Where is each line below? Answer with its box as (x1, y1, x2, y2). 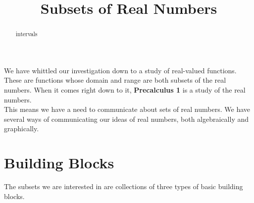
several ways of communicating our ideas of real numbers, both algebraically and (4, 113, 249, 124)
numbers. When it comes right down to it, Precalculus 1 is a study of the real (4, 85, 246, 95)
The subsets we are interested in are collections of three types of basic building (4, 181, 243, 192)
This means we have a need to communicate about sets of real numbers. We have (4, 104, 250, 114)
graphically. (4, 123, 39, 134)
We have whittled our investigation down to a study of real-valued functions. (4, 65, 237, 75)
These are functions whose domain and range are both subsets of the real (4, 75, 226, 85)
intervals (15, 30, 38, 38)
